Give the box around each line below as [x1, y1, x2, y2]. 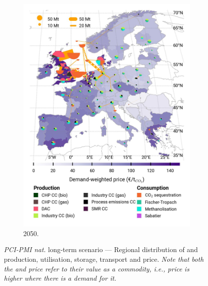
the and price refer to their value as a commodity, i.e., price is [4, 263, 190, 273]
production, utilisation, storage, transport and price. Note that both [4, 254, 204, 264]
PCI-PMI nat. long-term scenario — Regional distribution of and [4, 244, 198, 254]
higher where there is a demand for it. [4, 273, 116, 283]
